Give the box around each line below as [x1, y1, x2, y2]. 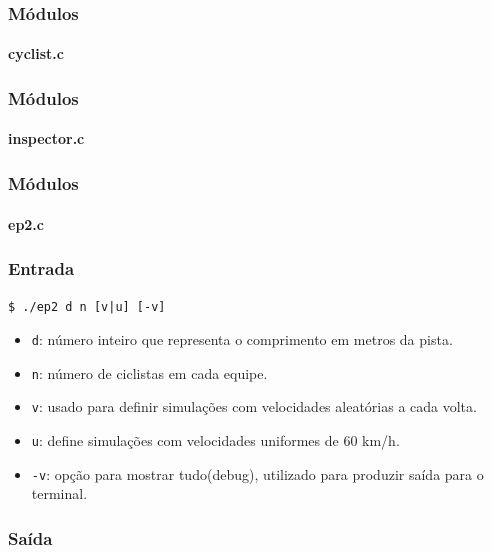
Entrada [8, 256, 75, 281]
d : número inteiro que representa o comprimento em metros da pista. [31, 328, 453, 349]
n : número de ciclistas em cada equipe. [31, 362, 268, 383]
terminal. [31, 483, 88, 504]
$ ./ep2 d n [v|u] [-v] [8, 300, 166, 315]
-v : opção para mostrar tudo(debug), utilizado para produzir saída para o [31, 463, 484, 484]
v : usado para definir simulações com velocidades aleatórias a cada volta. [31, 396, 477, 417]
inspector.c [8, 128, 85, 149]
